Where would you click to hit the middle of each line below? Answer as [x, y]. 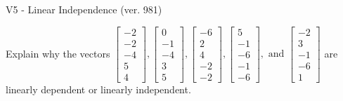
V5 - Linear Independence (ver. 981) [84, 9]
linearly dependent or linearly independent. [98, 89]
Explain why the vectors [58, 53]
